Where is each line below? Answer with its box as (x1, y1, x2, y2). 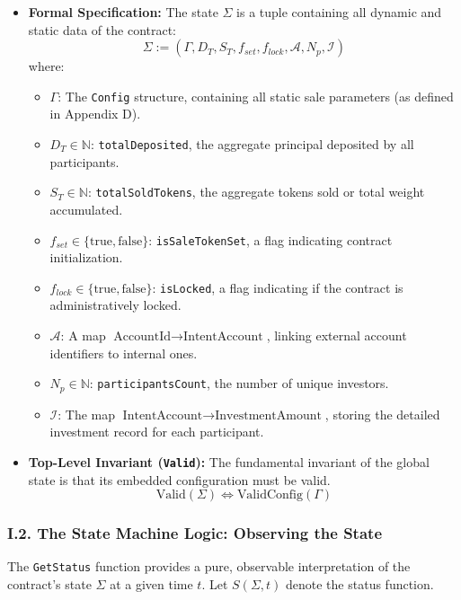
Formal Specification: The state (28, 3, 218, 21)
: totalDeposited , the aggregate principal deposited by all (90, 135, 414, 154)
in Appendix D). (49, 104, 141, 123)
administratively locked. (49, 296, 182, 314)
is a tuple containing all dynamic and (236, 3, 442, 21)
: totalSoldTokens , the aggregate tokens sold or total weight (87, 182, 425, 201)
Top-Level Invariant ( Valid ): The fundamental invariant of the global (28, 452, 430, 471)
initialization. (49, 248, 123, 267)
